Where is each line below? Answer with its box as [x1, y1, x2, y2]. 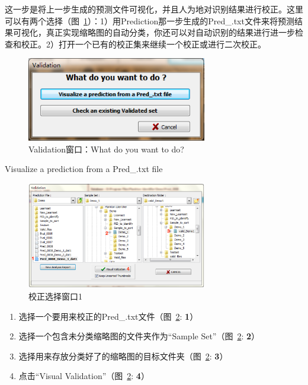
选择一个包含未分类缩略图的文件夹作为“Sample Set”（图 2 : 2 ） [18, 330, 260, 342]
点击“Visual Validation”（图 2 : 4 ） [18, 370, 149, 382]
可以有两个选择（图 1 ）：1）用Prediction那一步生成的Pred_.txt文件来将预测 [5, 14, 294, 27]
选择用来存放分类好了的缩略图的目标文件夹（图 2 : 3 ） [18, 349, 228, 362]
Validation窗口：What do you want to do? [28, 142, 184, 155]
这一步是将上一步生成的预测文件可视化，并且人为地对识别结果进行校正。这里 [5, 3, 303, 15]
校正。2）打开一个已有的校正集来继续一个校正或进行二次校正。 [21, 37, 266, 50]
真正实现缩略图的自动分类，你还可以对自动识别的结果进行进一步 [46, 26, 295, 39]
